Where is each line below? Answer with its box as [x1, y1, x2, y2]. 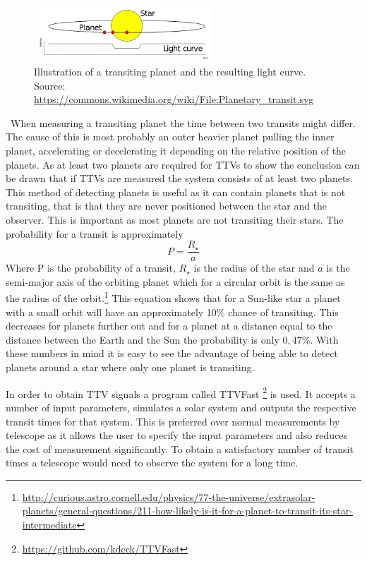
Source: [34, 78, 66, 92]
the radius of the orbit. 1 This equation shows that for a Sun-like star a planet [6, 289, 341, 306]
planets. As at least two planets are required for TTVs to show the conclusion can [6, 157, 360, 171]
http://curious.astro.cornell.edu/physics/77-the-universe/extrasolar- [22, 489, 315, 504]
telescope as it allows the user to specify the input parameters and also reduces [6, 428, 348, 442]
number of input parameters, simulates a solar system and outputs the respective [6, 399, 356, 414]
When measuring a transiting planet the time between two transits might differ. [10, 115, 356, 130]
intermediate [22, 517, 77, 532]
